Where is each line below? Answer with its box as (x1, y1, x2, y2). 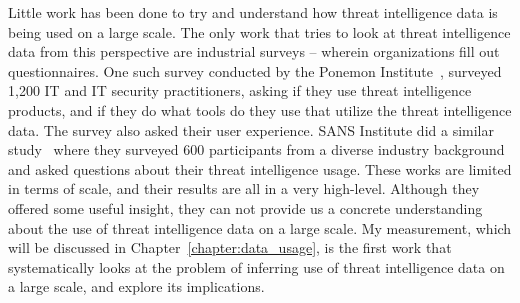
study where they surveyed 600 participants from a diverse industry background (8, 139, 505, 160)
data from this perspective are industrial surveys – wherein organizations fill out (8, 41, 500, 62)
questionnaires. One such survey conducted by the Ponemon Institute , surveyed (8, 60, 502, 81)
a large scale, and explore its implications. (8, 276, 265, 297)
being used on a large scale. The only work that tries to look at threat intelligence (8, 21, 511, 42)
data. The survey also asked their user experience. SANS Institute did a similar (8, 119, 494, 140)
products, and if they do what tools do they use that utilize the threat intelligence (8, 99, 512, 120)
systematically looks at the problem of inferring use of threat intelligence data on (8, 256, 505, 277)
